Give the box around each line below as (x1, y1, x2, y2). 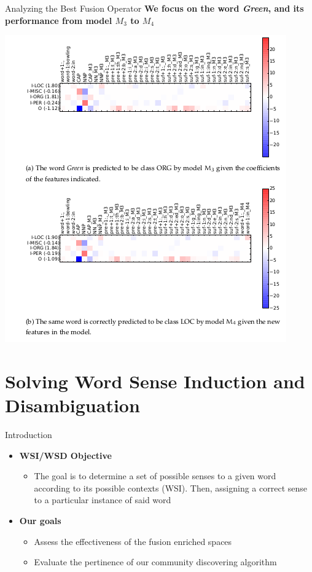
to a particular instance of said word (34, 493, 171, 506)
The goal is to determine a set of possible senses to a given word (34, 469, 276, 482)
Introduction (5, 428, 52, 441)
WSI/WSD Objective (19, 449, 112, 461)
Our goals (19, 514, 61, 527)
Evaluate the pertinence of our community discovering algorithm (34, 555, 277, 568)
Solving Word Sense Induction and (5, 368, 305, 393)
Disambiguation (5, 393, 140, 418)
